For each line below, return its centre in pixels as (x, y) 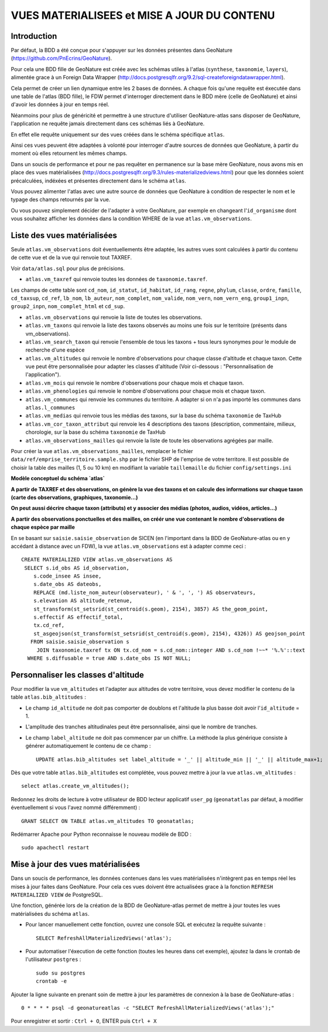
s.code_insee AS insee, (67, 576)
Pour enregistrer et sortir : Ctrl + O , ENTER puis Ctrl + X (84, 1021)
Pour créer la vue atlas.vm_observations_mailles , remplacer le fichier (102, 451)
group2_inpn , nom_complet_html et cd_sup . (68, 306)
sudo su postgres (61, 973)
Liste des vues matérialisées (64, 235)
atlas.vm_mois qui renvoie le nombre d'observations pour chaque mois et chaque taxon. (135, 383)
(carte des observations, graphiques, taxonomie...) (74, 497)
